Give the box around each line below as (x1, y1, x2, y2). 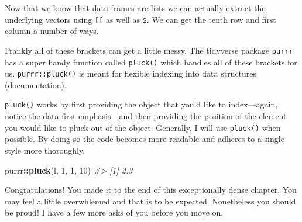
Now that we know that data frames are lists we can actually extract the (5, 2, 266, 13)
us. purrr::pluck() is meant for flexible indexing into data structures (5, 67, 257, 79)
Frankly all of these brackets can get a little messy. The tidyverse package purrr (5, 44, 293, 56)
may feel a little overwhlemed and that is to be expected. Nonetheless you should (5, 195, 296, 207)
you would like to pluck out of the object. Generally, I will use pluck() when (5, 121, 281, 133)
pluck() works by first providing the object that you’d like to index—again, (5, 98, 278, 110)
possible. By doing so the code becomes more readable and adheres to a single (5, 133, 284, 145)
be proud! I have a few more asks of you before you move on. (5, 206, 224, 218)
